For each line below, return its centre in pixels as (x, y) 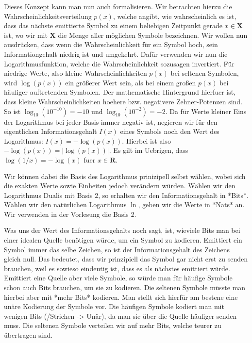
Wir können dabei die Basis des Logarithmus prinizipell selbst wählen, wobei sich (125, 176)
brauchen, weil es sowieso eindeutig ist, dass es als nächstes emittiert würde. (117, 268)
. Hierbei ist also (146, 140)
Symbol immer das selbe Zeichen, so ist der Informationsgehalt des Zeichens (117, 249)
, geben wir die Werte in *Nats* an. (191, 204)
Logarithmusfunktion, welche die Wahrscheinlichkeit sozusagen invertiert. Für (119, 63)
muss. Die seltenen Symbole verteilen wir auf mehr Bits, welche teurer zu (113, 325)
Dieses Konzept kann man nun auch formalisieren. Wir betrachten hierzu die (118, 6)
